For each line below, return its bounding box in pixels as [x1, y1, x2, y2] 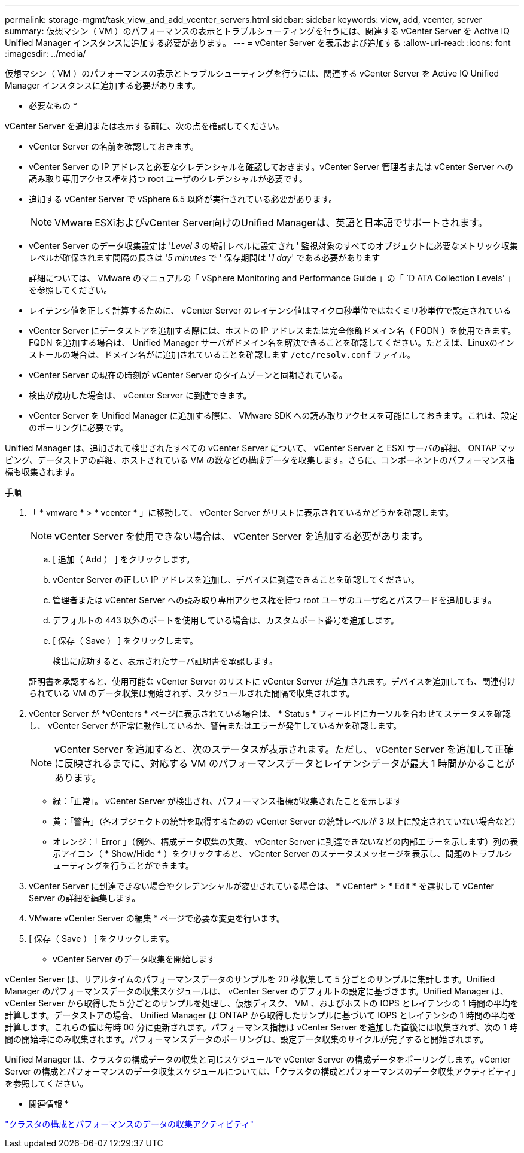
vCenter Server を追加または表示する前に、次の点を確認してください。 [5, 121, 284, 131]
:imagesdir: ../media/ [5, 48, 86, 59]
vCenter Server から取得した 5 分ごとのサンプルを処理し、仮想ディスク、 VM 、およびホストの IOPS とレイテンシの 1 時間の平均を [5, 998, 519, 1008]
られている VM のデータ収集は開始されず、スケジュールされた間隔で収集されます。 [29, 688, 355, 698]
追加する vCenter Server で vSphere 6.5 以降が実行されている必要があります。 [29, 194, 337, 204]
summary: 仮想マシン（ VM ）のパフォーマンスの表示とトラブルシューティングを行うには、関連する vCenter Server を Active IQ [5, 26, 510, 36]
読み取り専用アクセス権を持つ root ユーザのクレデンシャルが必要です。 [29, 174, 307, 184]
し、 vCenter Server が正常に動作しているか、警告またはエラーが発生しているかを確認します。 [29, 720, 402, 731]
